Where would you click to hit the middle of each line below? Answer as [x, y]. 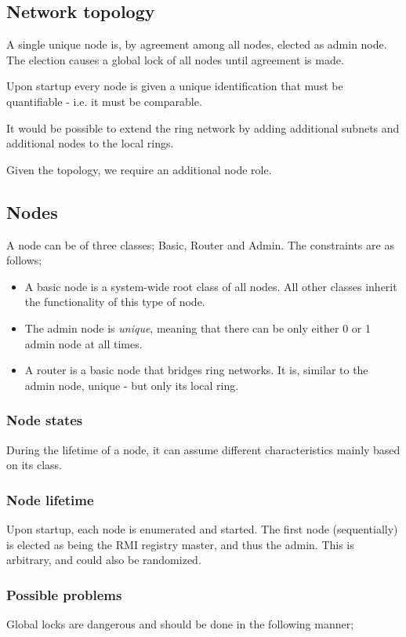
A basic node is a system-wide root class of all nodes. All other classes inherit [211, 286]
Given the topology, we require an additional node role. [139, 169]
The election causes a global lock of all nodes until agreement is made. [175, 59]
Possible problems [64, 594]
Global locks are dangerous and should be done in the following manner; [180, 623]
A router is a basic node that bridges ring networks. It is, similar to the [196, 370]
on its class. [34, 465]
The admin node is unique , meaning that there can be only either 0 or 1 [198, 328]
